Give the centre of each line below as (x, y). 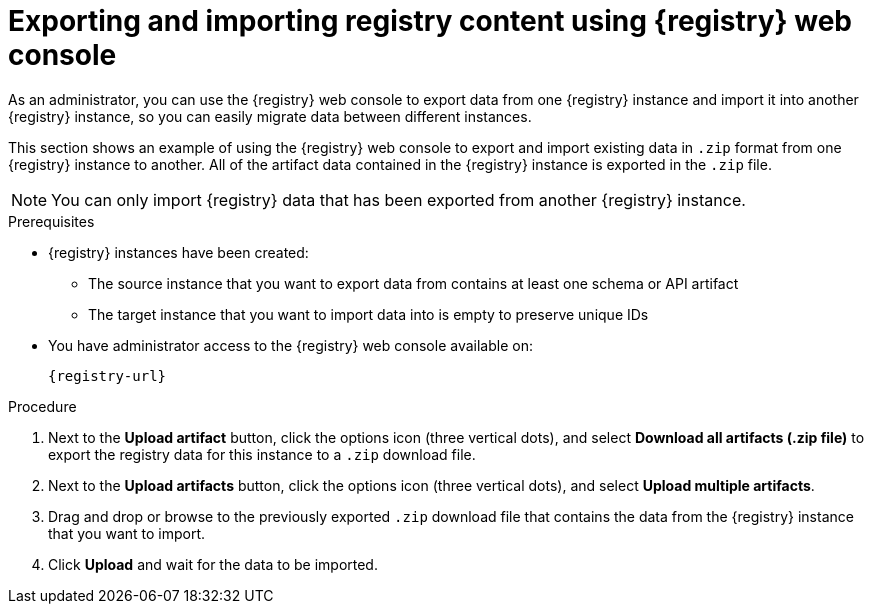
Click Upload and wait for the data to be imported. (213, 564)
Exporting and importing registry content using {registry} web (430, 21)
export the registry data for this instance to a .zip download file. (262, 454)
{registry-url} (107, 375)
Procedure (42, 406)
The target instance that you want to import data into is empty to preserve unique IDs (368, 314)
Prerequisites (51, 221)
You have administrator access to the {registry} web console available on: (290, 345)
